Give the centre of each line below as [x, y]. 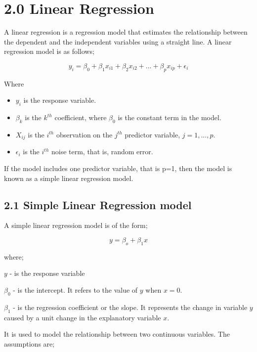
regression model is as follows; [49, 51]
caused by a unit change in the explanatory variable [83, 317]
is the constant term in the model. [170, 117]
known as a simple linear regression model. [69, 178]
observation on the [84, 134]
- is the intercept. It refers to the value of [75, 289]
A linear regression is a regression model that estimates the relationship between [126, 32]
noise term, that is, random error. [102, 152]
